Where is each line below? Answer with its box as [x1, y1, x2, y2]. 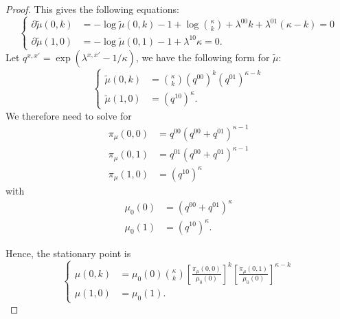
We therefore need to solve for [5, 108, 132, 122]
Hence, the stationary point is [5, 245, 131, 260]
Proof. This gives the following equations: [5, 2, 179, 16]
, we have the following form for [135, 50, 270, 65]
